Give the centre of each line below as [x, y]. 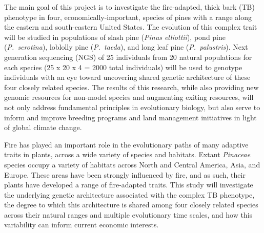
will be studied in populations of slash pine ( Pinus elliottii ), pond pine [115, 37]
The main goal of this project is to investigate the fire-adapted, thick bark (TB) [129, 7]
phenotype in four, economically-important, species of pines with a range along [128, 17]
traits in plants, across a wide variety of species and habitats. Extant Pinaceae [127, 154]
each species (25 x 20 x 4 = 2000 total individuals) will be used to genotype [123, 67]
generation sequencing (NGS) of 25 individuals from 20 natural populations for [128, 57]
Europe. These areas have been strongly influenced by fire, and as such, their [125, 174]
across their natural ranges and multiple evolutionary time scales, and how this [128, 214]
